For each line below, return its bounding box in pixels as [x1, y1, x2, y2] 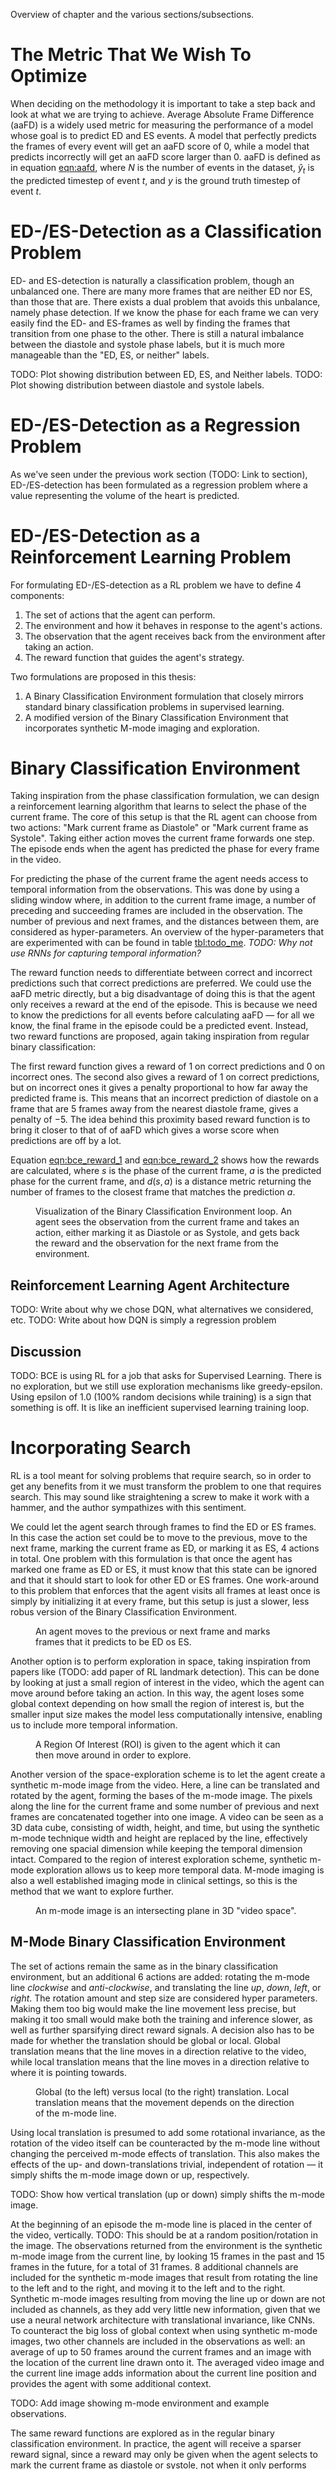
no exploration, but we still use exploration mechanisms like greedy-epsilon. [10, 1380, 323, 1393]
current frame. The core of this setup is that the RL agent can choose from [10, 811, 318, 823]
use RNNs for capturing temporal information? [10, 947, 202, 959]
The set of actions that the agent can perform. [24, 609, 216, 621]
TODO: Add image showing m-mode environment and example [10, 2397, 270, 2409]
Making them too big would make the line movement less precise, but [10, 2002, 297, 2014]
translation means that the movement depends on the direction [35, 2096, 295, 2108]
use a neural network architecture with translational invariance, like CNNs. [10, 2314, 316, 2326]
